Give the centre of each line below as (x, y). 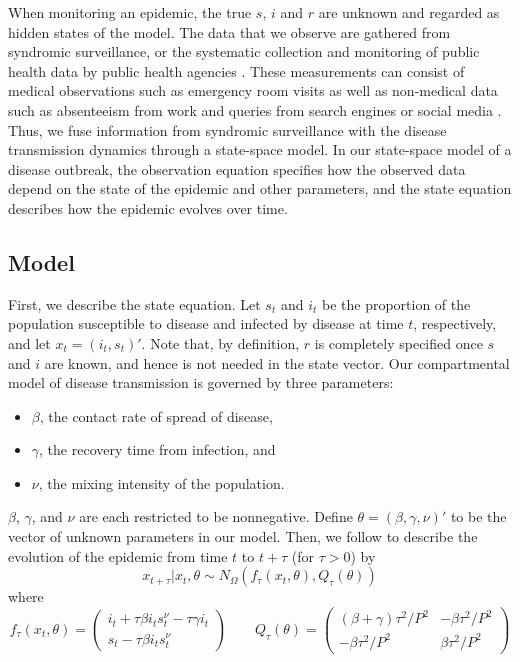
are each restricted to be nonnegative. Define (216, 516)
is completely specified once (398, 342)
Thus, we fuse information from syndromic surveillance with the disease (227, 129)
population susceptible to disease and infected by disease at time (206, 323)
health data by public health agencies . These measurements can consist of (236, 70)
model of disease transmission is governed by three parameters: (201, 382)
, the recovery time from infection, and (157, 449)
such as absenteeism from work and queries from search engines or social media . (255, 109)
